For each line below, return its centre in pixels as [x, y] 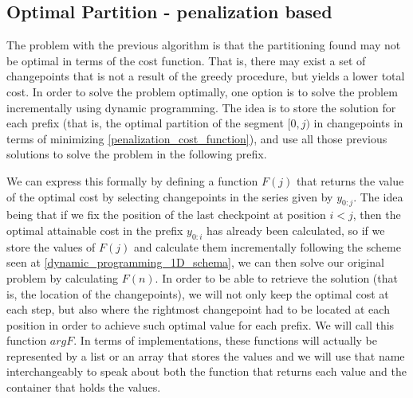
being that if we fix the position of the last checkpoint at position [166, 215]
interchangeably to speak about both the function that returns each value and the [206, 371]
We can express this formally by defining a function [132, 180]
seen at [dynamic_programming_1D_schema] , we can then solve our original [195, 262]
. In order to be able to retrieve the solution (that [276, 277]
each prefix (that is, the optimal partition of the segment [145, 123]
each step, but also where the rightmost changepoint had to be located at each [198, 309]
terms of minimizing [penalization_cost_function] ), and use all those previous [197, 138]
